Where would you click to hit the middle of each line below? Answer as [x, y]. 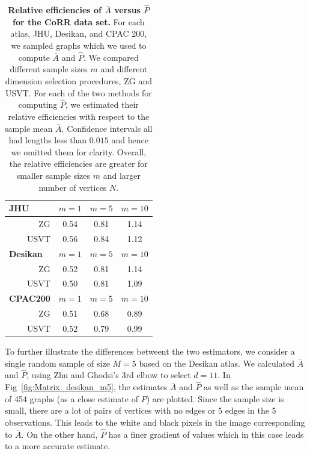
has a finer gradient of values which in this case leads [206, 434]
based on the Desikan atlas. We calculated [217, 363]
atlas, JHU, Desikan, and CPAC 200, [79, 33]
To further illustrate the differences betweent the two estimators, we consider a [150, 351]
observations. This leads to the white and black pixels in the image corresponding [155, 422]
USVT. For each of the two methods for [78, 92]
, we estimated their [102, 104]
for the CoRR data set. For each [79, 21]
